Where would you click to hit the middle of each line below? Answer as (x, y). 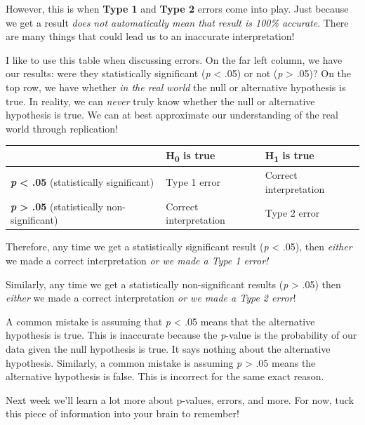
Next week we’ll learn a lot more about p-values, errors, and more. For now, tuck (180, 399)
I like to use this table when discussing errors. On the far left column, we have (174, 59)
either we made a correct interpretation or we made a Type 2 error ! (151, 298)
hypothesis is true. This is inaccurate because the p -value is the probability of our (181, 335)
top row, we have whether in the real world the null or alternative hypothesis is (176, 87)
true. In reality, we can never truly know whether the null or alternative (160, 101)
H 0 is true (191, 156)
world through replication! (62, 128)
